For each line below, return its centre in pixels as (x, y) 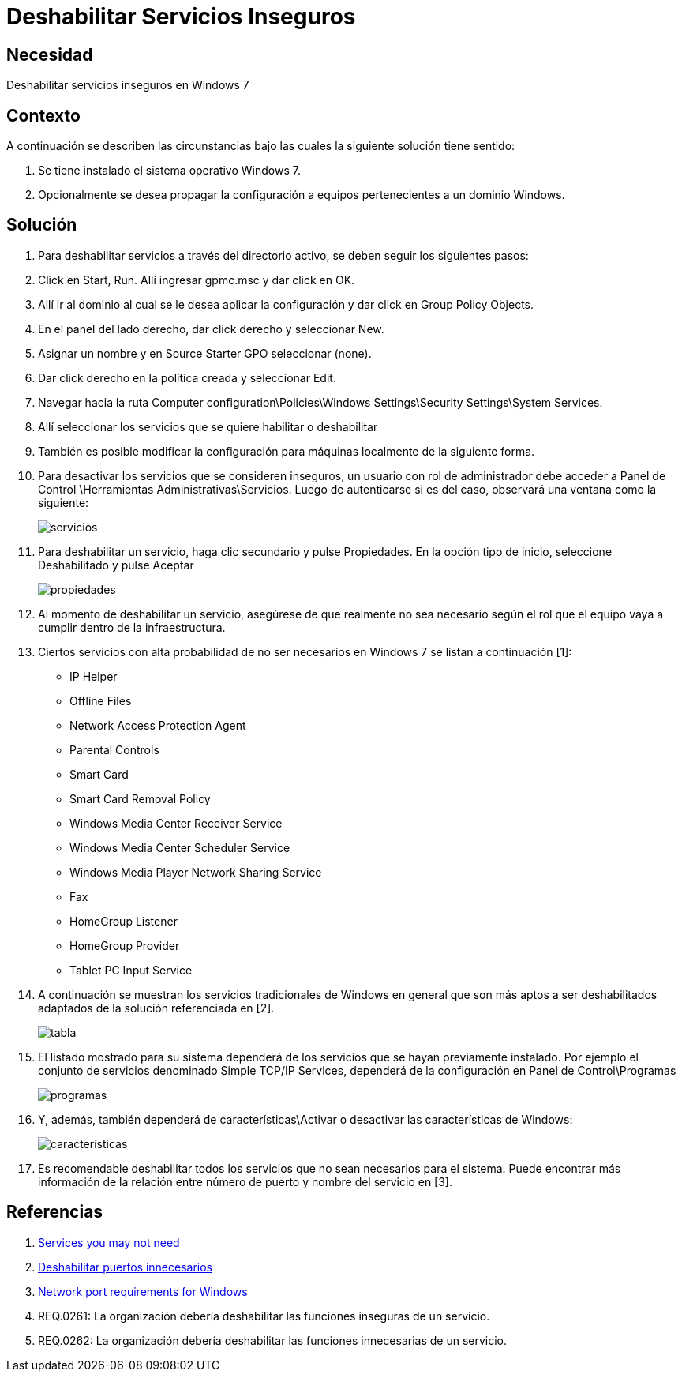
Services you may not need (109, 1242)
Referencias (55, 1212)
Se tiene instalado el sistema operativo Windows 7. (169, 171)
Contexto (43, 115)
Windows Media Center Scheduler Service (180, 847)
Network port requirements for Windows (143, 1291)
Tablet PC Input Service (131, 970)
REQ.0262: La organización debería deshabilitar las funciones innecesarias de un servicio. (273, 1340)
